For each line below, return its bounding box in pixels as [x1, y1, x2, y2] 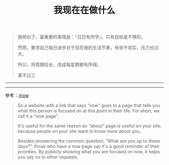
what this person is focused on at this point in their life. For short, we [17, 108, 160, 114]
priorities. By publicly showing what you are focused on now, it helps [17, 149, 160, 155]
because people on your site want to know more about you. [17, 128, 141, 134]
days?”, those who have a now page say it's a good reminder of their [17, 143, 160, 149]
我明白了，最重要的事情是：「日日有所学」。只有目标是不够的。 [17, 34, 146, 40]
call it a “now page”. [17, 113, 59, 119]
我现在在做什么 [53, 5, 116, 16]
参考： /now [5, 93, 29, 99]
